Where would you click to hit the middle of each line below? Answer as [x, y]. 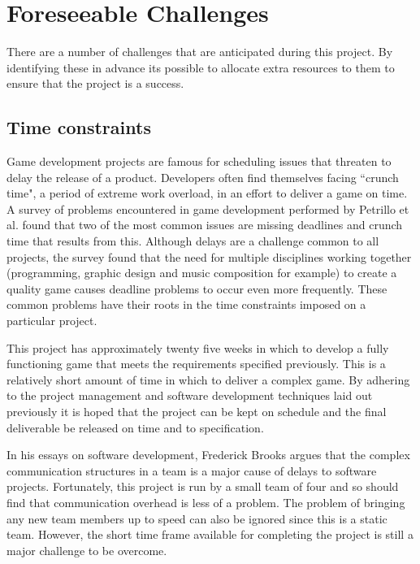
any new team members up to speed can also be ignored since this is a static [197, 518]
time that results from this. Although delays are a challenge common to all [193, 241]
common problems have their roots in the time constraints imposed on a [186, 304]
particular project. [52, 321]
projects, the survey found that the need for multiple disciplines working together [209, 256]
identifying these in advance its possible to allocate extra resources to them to [201, 67]
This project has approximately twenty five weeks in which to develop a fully [198, 347]
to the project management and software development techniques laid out [190, 395]
